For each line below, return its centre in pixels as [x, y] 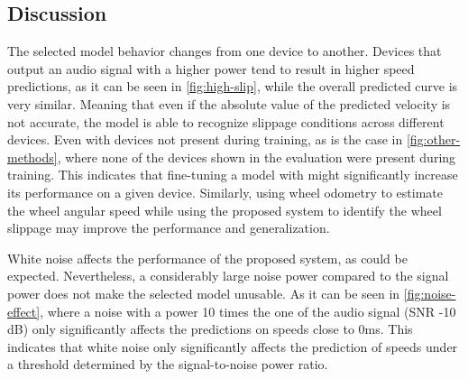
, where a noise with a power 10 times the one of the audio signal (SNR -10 [248, 311]
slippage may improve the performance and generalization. [169, 228]
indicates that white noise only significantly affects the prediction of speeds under [233, 346]
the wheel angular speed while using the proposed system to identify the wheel [225, 210]
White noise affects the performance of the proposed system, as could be [207, 258]
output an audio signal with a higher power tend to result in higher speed [211, 68]
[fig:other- [433, 139]
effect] [24, 311]
